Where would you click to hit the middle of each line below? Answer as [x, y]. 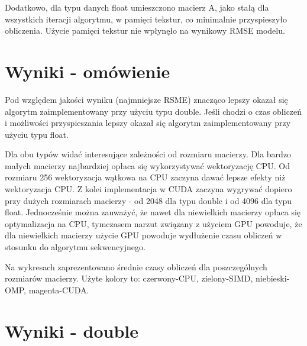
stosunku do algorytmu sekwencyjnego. [75, 247]
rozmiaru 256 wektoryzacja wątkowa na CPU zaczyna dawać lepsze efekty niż [145, 177]
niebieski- [273, 278]
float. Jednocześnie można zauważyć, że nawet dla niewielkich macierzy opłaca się [153, 212]
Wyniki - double [72, 330]
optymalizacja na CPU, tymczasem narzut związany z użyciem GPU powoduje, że [153, 223]
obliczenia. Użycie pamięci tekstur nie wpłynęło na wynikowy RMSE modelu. [145, 30]
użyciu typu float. [37, 134]
